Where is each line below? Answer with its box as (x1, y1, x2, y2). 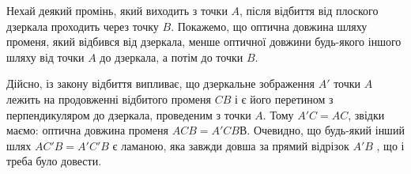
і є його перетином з (235, 90, 334, 107)
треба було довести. (6, 153, 102, 169)
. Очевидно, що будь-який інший (247, 122, 405, 138)
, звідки (348, 106, 385, 123)
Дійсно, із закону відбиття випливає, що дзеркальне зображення (6, 75, 315, 92)
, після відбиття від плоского (239, 2, 379, 18)
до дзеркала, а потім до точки (100, 48, 243, 65)
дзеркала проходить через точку (6, 17, 159, 34)
